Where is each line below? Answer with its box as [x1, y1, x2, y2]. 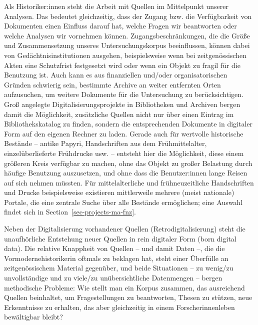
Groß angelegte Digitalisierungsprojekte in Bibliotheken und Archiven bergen [4, 98, 240, 109]
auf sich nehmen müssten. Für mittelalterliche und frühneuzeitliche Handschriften [4, 177, 254, 187]
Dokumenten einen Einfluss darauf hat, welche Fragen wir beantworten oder [4, 20, 237, 31]
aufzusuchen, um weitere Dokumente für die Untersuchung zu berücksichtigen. [4, 89, 243, 99]
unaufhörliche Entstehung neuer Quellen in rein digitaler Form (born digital [4, 233, 236, 243]
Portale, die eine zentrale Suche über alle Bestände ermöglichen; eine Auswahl [4, 196, 243, 207]
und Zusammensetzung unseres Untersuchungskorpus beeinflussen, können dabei [4, 40, 250, 50]
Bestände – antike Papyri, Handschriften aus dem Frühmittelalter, [4, 138, 207, 148]
